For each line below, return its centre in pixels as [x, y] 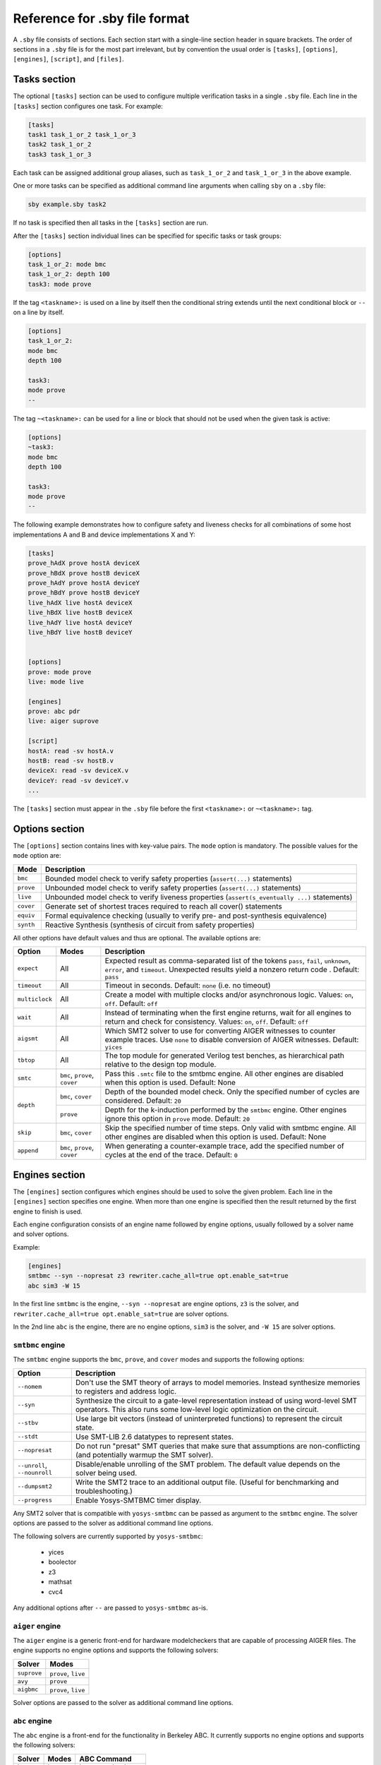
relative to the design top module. [161, 1065]
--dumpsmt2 [35, 1486]
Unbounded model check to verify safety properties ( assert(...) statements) [173, 887]
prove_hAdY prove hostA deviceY [84, 583]
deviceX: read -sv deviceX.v [78, 771]
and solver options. [41, 1234]
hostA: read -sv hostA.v [71, 751]
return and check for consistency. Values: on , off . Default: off [207, 1022]
